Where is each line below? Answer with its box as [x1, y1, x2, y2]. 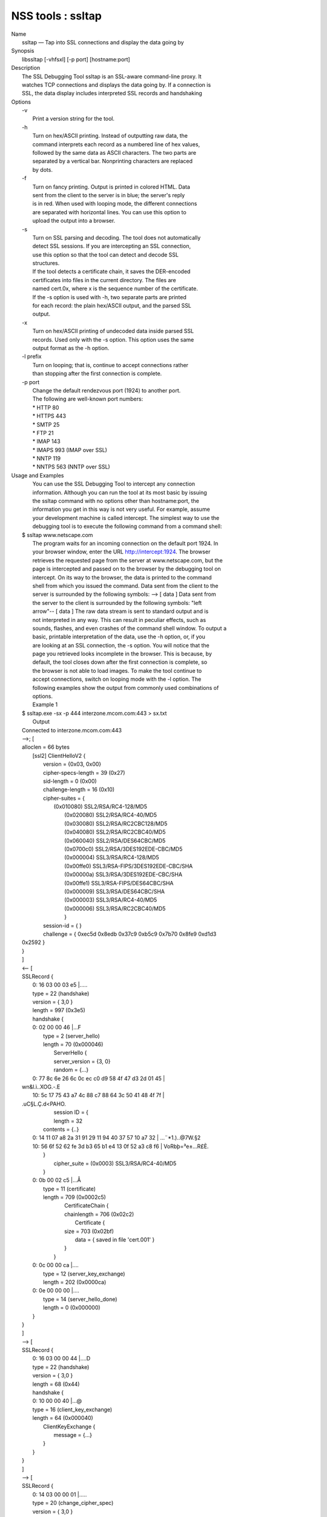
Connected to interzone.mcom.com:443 [22, 726, 122, 734]
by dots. [32, 166, 53, 173]
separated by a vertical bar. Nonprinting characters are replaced [32, 158, 193, 165]
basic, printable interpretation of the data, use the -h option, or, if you [32, 633, 206, 640]
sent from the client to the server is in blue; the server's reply [32, 191, 185, 198]
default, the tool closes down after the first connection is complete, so [32, 658, 208, 666]
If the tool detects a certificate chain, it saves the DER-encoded [32, 268, 191, 275]
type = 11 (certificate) [43, 1185, 96, 1192]
